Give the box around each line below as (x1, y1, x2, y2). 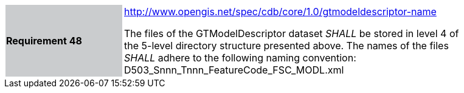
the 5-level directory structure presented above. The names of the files (124, 40, 449, 52)
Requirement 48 (6, 35, 82, 47)
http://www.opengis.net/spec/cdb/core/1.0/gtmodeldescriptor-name (124, 5, 437, 18)
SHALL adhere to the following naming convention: (124, 52, 356, 64)
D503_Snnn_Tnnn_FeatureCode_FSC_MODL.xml (124, 64, 344, 76)
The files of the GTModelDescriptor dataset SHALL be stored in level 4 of (124, 27, 459, 40)
